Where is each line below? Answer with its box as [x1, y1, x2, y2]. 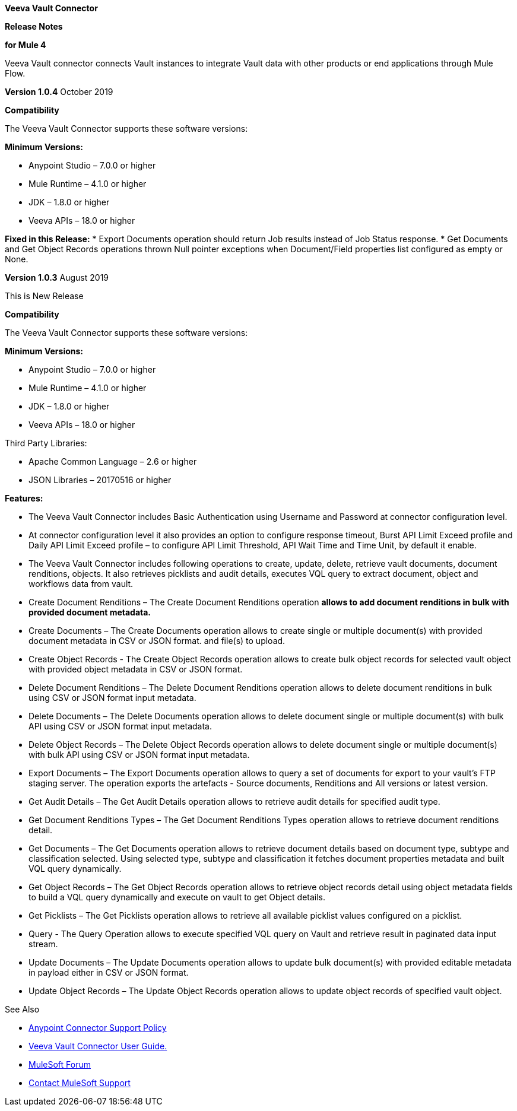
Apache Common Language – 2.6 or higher [28, 456, 197, 466]
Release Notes [5, 21, 63, 31]
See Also [5, 1004, 40, 1014]
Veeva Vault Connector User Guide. [28, 1041, 167, 1051]
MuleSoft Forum [28, 1059, 91, 1069]
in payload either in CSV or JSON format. [28, 967, 189, 977]
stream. [28, 939, 58, 949]
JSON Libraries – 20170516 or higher [28, 475, 172, 485]
